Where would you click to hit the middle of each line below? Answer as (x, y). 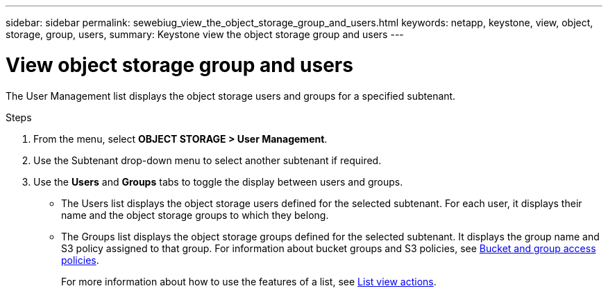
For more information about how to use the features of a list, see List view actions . (249, 281)
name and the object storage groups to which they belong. (195, 215)
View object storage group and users (179, 65)
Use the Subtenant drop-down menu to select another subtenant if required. (208, 160)
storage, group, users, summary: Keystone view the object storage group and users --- (205, 34)
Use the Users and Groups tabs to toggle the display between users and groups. (218, 181)
